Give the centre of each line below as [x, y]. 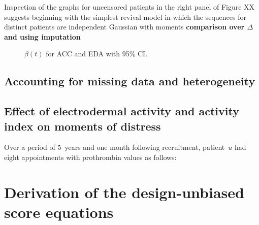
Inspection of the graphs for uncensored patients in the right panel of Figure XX [129, 7]
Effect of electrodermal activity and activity [122, 111]
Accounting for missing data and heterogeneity [130, 81]
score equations [59, 212]
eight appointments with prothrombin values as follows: [90, 157]
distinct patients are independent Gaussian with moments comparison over [124, 27]
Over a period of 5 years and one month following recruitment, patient [115, 147]
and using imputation [42, 36]
